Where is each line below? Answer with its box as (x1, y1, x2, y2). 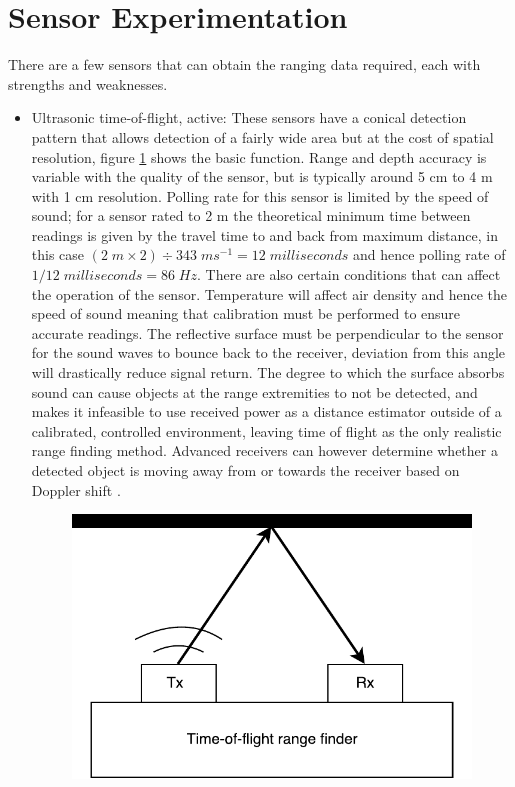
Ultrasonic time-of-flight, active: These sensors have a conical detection (31, 107, 467, 128)
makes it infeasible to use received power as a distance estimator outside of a (31, 401, 502, 422)
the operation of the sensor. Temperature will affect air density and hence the (31, 283, 508, 304)
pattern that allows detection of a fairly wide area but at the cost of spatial (31, 126, 494, 147)
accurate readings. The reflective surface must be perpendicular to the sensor (31, 322, 504, 343)
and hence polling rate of (352, 244, 506, 265)
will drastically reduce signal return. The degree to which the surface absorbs (31, 362, 505, 383)
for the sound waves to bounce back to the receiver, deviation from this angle (31, 342, 506, 363)
